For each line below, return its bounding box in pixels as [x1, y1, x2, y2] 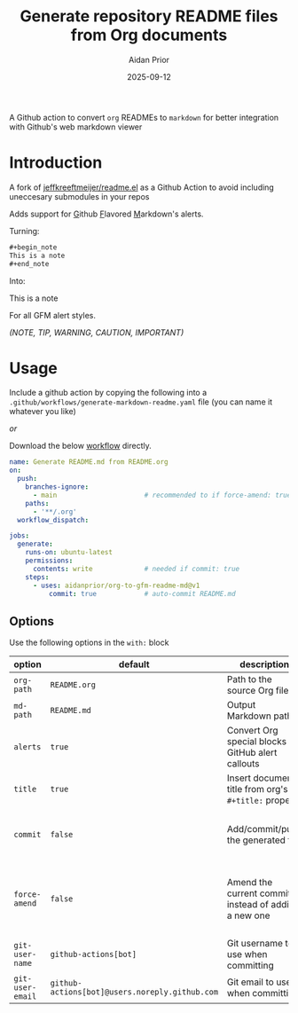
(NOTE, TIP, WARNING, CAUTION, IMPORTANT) [9, 326, 184, 338]
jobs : [9, 531, 29, 540]
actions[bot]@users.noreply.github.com [50, 987, 219, 997]
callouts [226, 758, 260, 770]
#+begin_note [9, 242, 58, 252]
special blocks [226, 735, 287, 748]
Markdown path [226, 710, 293, 722]
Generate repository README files [20, 6, 278, 27]
